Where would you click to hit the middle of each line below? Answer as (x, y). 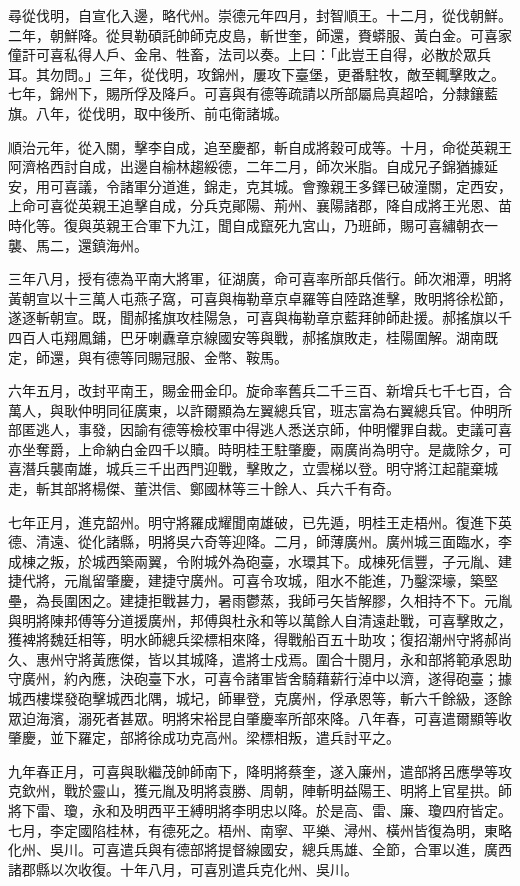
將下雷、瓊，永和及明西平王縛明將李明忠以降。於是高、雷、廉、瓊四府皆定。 (260, 809)
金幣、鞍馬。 (245, 356)
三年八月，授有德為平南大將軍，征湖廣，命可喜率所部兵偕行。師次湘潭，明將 (260, 278)
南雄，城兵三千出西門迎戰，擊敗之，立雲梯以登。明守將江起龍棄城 (280, 468)
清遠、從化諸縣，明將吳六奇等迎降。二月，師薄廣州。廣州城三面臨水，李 (273, 541)
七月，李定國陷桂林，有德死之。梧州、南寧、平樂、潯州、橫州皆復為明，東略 (260, 829)
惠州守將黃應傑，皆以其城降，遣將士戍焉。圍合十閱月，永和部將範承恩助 (273, 658)
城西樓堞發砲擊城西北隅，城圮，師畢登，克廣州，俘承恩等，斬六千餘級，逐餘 (260, 698)
